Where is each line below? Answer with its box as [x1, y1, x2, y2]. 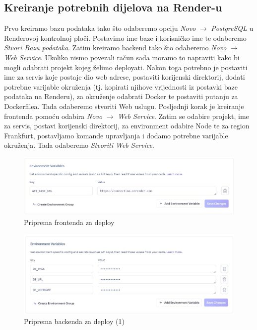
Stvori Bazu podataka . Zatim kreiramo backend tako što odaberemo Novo [4, 42, 227, 53]
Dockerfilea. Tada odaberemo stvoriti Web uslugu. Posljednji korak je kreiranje [4, 101, 244, 111]
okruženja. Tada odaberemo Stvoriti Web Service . [4, 140, 154, 150]
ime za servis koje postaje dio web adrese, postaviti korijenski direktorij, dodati [4, 72, 245, 82]
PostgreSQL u [211, 23, 254, 33]
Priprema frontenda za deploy [24, 217, 115, 227]
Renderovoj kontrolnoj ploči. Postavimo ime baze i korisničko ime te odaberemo [4, 32, 247, 43]
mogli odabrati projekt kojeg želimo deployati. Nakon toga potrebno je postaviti [4, 62, 248, 72]
